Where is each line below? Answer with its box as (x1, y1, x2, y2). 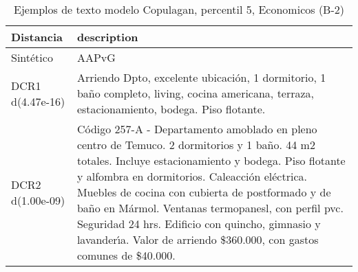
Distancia (11, 29, 63, 45)
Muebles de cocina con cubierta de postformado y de (76, 184, 331, 200)
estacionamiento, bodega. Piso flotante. (76, 101, 266, 117)
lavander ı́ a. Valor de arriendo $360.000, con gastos (76, 231, 319, 247)
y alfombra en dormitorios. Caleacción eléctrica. (76, 168, 307, 184)
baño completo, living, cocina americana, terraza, (76, 85, 315, 101)
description (76, 29, 138, 45)
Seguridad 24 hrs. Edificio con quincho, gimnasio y (76, 216, 321, 231)
